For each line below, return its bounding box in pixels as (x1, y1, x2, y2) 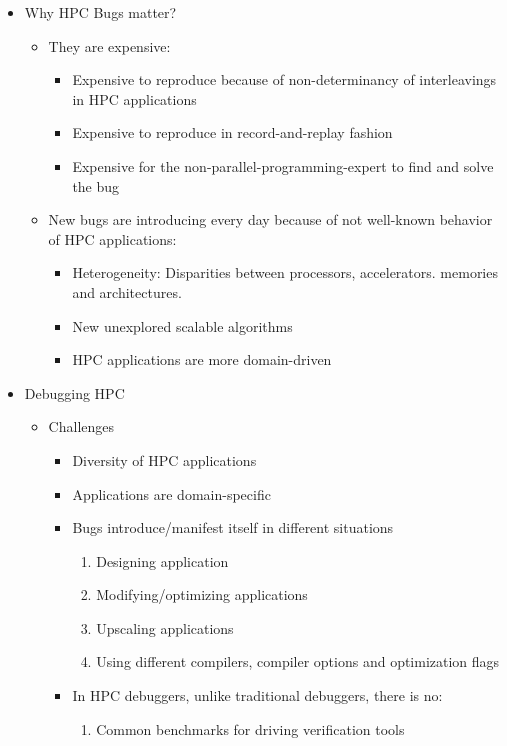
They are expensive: (48, 35, 171, 56)
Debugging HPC (24, 382, 125, 403)
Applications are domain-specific (72, 483, 271, 504)
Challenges (48, 416, 115, 437)
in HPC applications (72, 88, 197, 109)
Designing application (96, 550, 229, 571)
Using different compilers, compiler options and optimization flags (96, 651, 500, 672)
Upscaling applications (96, 617, 234, 638)
